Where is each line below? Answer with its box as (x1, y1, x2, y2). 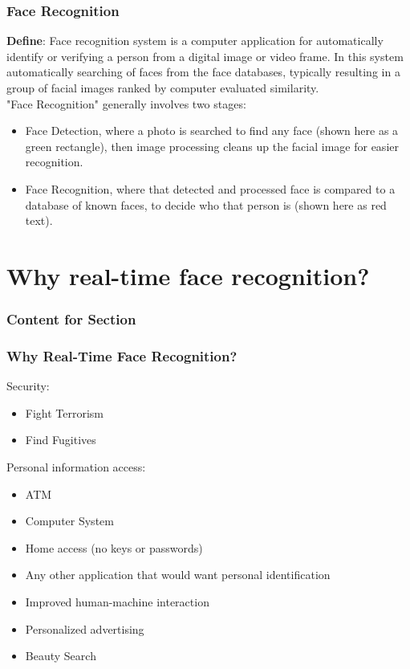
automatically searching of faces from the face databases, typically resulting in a (6, 63, 400, 80)
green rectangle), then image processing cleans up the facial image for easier (25, 137, 399, 154)
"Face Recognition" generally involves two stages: (6, 95, 246, 112)
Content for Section (6, 309, 136, 329)
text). (25, 212, 53, 229)
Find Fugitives (25, 431, 96, 448)
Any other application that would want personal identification (25, 566, 331, 583)
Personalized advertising (25, 620, 144, 637)
